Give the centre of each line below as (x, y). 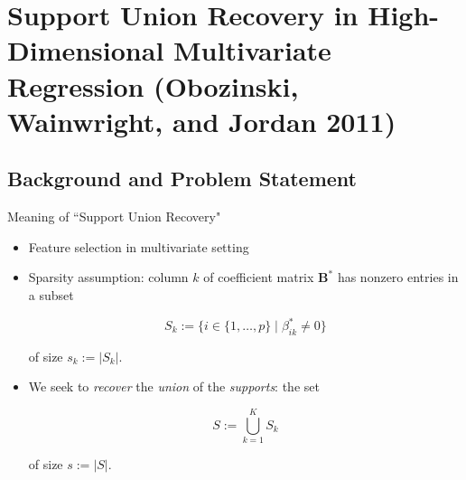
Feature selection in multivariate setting (139, 246)
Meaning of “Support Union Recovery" (114, 216)
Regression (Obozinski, (153, 85)
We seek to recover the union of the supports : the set (174, 386)
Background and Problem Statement (182, 179)
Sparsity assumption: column (108, 277)
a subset (51, 294)
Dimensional (86, 50)
